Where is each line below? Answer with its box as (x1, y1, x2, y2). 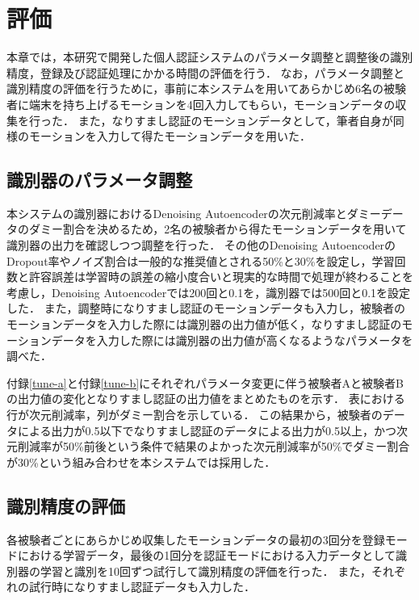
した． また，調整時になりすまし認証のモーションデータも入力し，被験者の (6, 300, 406, 317)
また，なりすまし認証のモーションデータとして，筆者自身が (78, 111, 393, 128)
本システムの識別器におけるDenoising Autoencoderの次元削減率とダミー (6, 204, 381, 221)
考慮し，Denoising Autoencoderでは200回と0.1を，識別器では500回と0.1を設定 (6, 283, 411, 300)
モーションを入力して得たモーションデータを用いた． (28, 128, 312, 145)
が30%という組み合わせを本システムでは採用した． (6, 453, 276, 470)
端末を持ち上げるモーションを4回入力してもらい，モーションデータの (28, 95, 396, 112)
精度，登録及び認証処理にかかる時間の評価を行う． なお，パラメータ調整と (6, 64, 405, 81)
